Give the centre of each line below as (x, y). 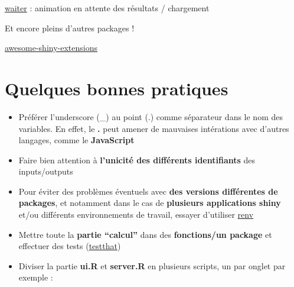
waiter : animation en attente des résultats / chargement (107, 8)
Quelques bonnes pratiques (117, 88)
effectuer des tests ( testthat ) (70, 246)
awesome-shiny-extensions (51, 48)
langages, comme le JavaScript (76, 140)
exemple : (36, 277)
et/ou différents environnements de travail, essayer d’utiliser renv (136, 215)
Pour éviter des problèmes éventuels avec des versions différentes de (148, 191)
